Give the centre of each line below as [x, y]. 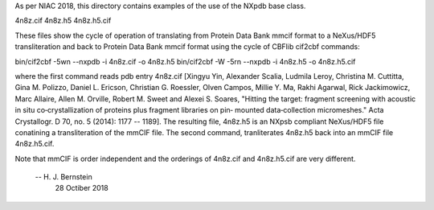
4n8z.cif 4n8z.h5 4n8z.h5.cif [63, 21]
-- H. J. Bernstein [63, 177]
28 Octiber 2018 [82, 188]
